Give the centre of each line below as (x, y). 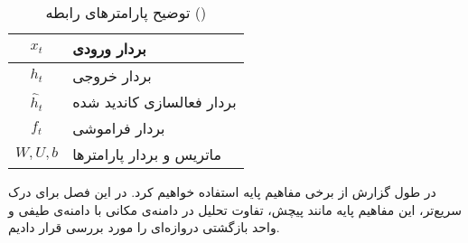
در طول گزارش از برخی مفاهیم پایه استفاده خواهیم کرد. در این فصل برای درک (222, 192)
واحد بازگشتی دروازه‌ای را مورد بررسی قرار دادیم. (144, 227)
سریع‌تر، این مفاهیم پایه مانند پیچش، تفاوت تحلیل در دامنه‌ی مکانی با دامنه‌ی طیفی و (235, 209)
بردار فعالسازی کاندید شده (154, 102)
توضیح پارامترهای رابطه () (126, 12)
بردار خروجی (112, 75)
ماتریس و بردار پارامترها (147, 154)
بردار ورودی (109, 48)
